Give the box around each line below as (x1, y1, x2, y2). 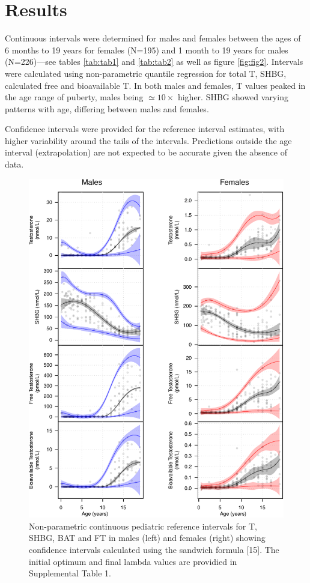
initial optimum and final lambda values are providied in (29, 555, 237, 567)
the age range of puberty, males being (5, 91, 144, 103)
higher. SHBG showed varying (177, 91, 288, 103)
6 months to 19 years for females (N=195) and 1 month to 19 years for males (5, 43, 288, 56)
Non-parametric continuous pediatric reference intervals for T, (29, 519, 257, 532)
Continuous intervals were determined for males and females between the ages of (5, 32, 301, 44)
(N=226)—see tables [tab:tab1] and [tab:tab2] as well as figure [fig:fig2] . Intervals (5, 55, 303, 68)
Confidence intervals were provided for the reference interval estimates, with (5, 122, 285, 135)
